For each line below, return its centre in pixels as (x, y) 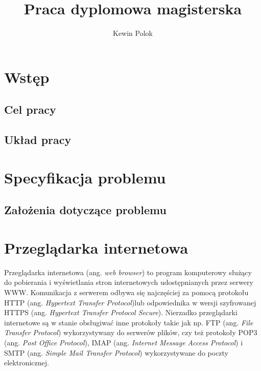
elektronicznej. (27, 363)
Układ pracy (38, 140)
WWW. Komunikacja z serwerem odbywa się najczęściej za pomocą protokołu (126, 292)
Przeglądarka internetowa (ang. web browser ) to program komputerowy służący (128, 272)
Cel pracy (30, 109)
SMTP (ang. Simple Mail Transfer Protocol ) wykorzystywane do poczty (116, 352)
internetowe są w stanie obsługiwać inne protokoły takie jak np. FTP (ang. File (129, 322)
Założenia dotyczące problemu (85, 210)
